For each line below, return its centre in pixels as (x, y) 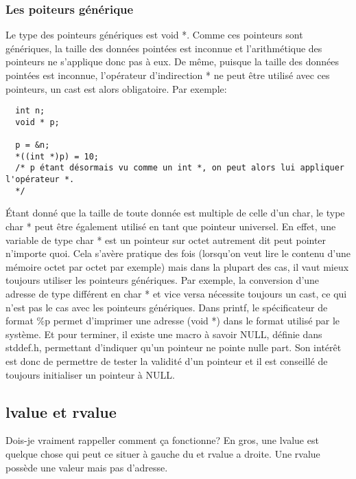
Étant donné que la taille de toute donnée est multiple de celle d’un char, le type (175, 213)
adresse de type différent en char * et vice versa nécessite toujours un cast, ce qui (176, 293)
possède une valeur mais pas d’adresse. (87, 467)
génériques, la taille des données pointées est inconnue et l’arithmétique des (164, 48)
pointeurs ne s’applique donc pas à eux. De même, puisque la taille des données (173, 62)
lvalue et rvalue (61, 411)
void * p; (37, 122)
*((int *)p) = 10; (57, 156)
